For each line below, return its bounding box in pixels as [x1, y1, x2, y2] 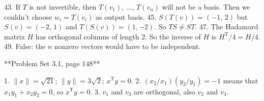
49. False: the [4, 41, 46, 52]
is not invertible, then [29, 2, 97, 12]
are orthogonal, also [134, 86, 195, 96]
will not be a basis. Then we [162, 2, 250, 12]
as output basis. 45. [96, 11, 157, 22]
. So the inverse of [145, 31, 201, 41]
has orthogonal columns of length [35, 31, 139, 41]
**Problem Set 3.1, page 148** [4, 58, 100, 68]
